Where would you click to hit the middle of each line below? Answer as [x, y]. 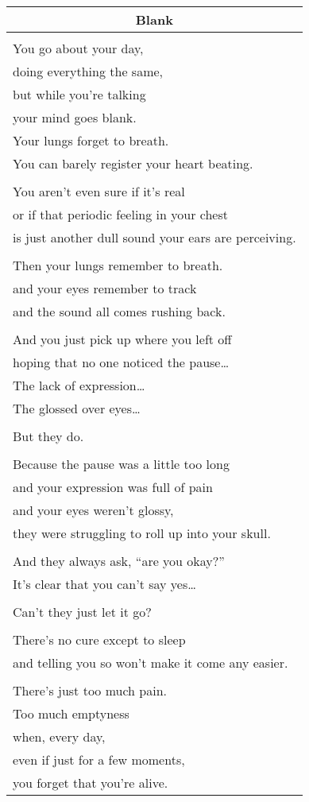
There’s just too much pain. [90, 690]
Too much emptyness [71, 713]
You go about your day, [78, 48]
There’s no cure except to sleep [99, 639]
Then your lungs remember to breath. [118, 265]
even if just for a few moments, [99, 759]
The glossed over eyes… [77, 408]
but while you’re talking [79, 94]
